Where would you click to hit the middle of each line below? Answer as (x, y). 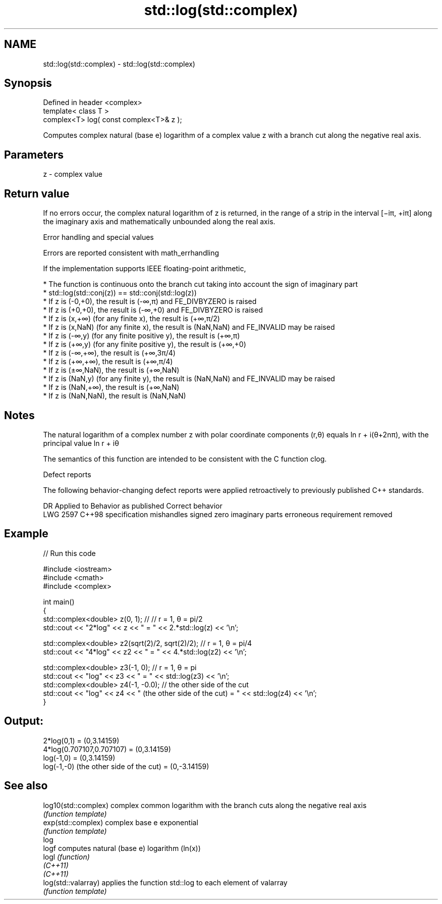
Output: (24, 721)
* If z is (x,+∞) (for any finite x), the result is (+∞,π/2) (131, 319)
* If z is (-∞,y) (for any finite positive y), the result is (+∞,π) (142, 336)
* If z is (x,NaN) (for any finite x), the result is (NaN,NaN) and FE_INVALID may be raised (189, 327)
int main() (59, 601)
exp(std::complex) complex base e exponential (121, 822)
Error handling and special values (98, 237)
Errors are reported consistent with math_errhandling (131, 253)
